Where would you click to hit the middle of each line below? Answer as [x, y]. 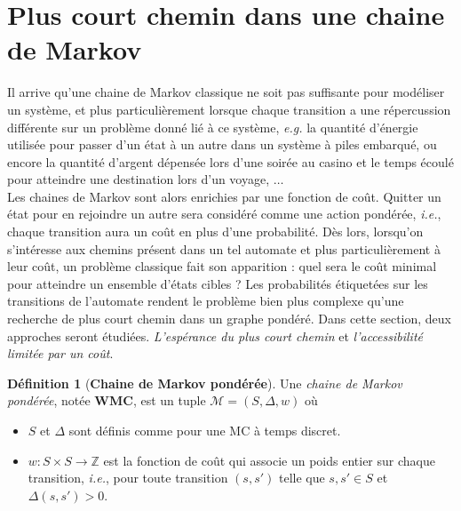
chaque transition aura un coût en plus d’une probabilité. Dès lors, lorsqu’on [215, 232]
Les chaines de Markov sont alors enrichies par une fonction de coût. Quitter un [224, 196]
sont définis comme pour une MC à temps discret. [205, 430]
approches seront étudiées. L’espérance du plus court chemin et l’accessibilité [215, 335]
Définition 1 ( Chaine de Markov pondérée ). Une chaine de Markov [205, 383]
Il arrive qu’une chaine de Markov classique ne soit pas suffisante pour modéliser [226, 92]
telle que [302, 478]
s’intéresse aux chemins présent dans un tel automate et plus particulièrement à [224, 248]
